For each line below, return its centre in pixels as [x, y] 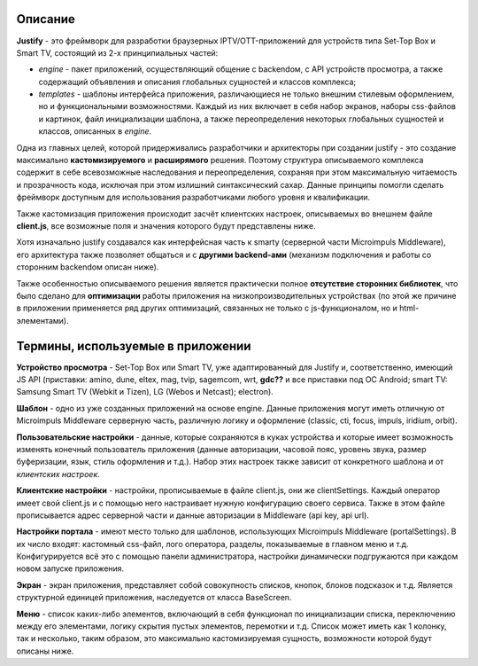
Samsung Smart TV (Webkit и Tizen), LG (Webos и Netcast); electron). [145, 392]
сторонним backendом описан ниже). [88, 267]
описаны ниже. [45, 651]
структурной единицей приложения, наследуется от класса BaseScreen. [154, 598]
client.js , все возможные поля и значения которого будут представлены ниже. [166, 225]
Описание [46, 19]
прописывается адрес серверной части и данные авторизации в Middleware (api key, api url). [193, 515]
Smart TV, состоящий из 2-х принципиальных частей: [117, 52]
